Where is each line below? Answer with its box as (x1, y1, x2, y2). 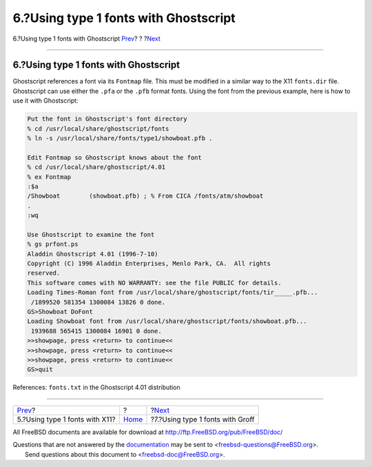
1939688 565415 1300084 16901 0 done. (31, 327, 162, 335)
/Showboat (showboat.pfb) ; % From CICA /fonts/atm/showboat (27, 192, 264, 200)
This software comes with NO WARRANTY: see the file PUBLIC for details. (27, 279, 282, 287)
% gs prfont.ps (27, 240, 79, 248)
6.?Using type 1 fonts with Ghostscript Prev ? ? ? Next (12, 34, 161, 43)
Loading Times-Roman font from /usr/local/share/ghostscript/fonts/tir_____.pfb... (27, 289, 318, 296)
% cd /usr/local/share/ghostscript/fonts (27, 125, 169, 132)
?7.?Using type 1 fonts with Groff (150, 414, 255, 424)
